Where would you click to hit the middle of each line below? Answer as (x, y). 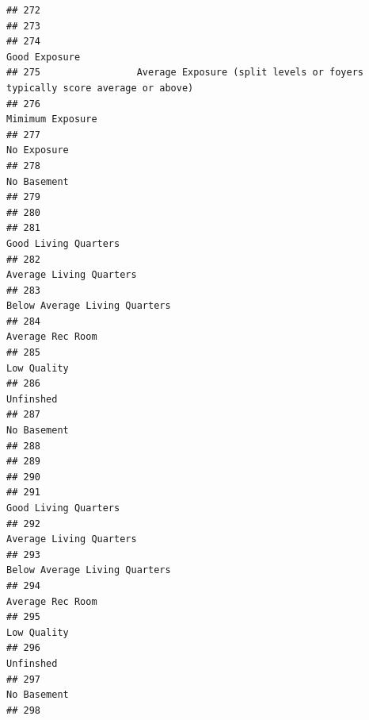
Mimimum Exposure (52, 119)
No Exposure (38, 150)
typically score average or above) (100, 88)
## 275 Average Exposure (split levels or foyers (185, 73)
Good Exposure (44, 57)
